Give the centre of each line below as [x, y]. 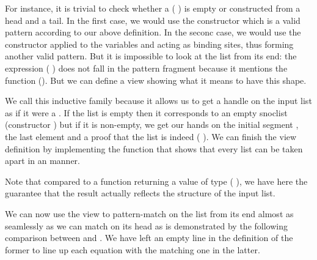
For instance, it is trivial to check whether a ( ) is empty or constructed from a [153, 8]
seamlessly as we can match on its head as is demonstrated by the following [146, 225]
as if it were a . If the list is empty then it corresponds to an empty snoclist [146, 112]
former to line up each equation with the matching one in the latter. [133, 249]
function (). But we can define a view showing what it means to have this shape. [156, 80]
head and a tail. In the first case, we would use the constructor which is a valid [153, 20]
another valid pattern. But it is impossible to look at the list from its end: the [151, 56]
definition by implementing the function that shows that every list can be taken [154, 148]
